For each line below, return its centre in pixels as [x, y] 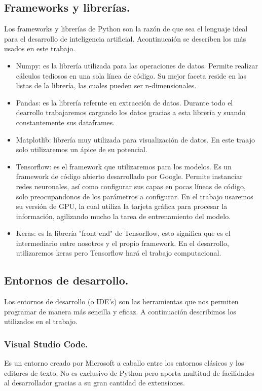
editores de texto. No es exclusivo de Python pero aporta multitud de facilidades [129, 372]
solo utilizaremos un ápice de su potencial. [82, 149]
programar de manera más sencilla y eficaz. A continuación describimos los [120, 311]
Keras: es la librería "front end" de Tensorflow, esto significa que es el [123, 233]
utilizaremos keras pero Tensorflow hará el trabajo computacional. [119, 253]
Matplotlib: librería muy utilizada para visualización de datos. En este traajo [135, 139]
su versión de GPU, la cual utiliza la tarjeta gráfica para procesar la [122, 206]
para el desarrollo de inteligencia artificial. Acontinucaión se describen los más [125, 38]
